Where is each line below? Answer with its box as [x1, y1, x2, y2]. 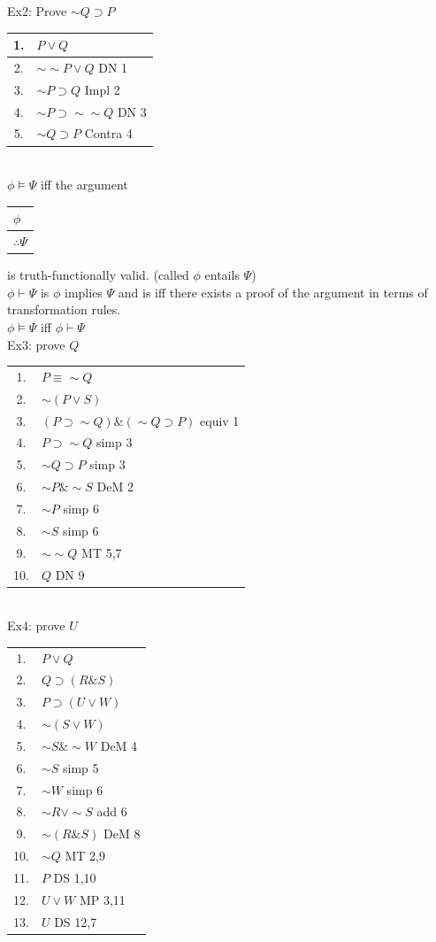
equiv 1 [200, 411, 240, 429]
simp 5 [62, 758, 99, 776]
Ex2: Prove [7, 2, 67, 19]
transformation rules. [7, 300, 121, 319]
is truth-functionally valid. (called [7, 266, 189, 284]
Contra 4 [84, 124, 133, 143]
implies [65, 282, 103, 301]
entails [204, 266, 240, 284]
